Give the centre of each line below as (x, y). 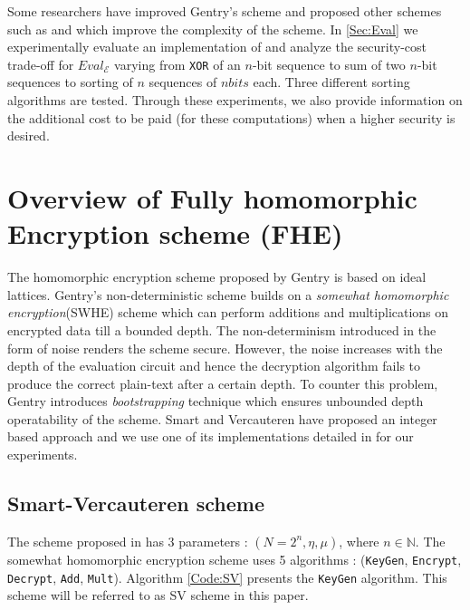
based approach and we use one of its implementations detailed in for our (211, 436)
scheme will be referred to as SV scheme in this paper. (158, 595)
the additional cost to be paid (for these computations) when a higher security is (231, 117)
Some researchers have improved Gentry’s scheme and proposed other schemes (225, 11)
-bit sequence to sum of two (329, 64)
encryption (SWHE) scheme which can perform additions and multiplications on (228, 312)
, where (359, 541)
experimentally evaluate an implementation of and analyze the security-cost (217, 47)
